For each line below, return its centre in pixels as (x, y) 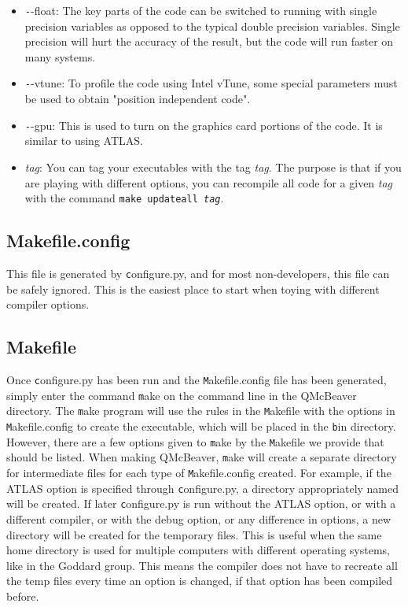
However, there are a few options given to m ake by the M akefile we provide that (195, 441)
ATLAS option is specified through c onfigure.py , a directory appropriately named (203, 488)
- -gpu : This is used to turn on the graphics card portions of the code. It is (204, 125)
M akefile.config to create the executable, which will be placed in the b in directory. (201, 426)
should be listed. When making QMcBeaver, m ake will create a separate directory (202, 457)
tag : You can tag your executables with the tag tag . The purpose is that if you (213, 167)
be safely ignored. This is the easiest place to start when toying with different (193, 289)
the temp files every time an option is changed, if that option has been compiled (200, 581)
